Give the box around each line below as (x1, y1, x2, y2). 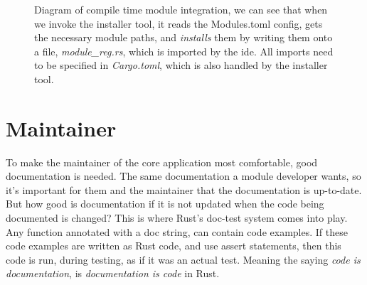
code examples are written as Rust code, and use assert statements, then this (6, 238, 341, 253)
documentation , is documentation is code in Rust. (6, 266, 220, 281)
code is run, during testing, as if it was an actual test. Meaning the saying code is (6, 252, 361, 267)
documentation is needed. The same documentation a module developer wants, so (6, 168, 361, 183)
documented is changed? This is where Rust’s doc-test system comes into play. (6, 210, 348, 225)
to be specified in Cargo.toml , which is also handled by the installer (34, 58, 328, 72)
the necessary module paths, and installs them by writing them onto (34, 30, 333, 45)
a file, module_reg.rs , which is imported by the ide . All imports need (34, 43, 334, 58)
